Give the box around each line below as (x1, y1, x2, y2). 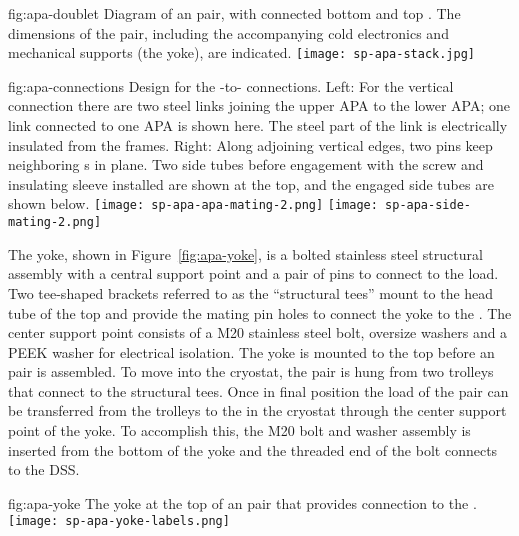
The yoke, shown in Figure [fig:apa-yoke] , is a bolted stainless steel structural (8, 243, 483, 264)
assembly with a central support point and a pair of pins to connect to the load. (8, 263, 499, 284)
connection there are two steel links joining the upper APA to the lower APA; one (8, 95, 510, 116)
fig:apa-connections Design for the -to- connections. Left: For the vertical (8, 75, 454, 96)
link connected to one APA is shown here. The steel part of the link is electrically (8, 115, 508, 136)
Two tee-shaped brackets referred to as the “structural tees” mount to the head (8, 282, 494, 303)
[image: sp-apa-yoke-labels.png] (8, 514, 230, 529)
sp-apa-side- (385, 198, 471, 213)
